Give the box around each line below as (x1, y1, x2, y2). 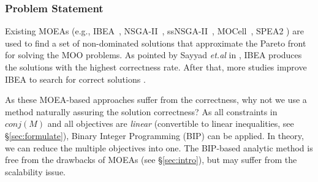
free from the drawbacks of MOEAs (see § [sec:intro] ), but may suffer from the (5, 153, 297, 166)
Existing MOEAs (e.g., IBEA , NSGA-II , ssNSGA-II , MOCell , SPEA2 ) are (5, 25, 304, 37)
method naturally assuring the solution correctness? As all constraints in (5, 105, 278, 118)
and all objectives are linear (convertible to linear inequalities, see (47, 117, 294, 130)
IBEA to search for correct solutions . (5, 72, 146, 85)
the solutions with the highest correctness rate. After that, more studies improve (5, 61, 307, 73)
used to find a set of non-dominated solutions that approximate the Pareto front (5, 36, 306, 49)
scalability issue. (5, 165, 66, 178)
